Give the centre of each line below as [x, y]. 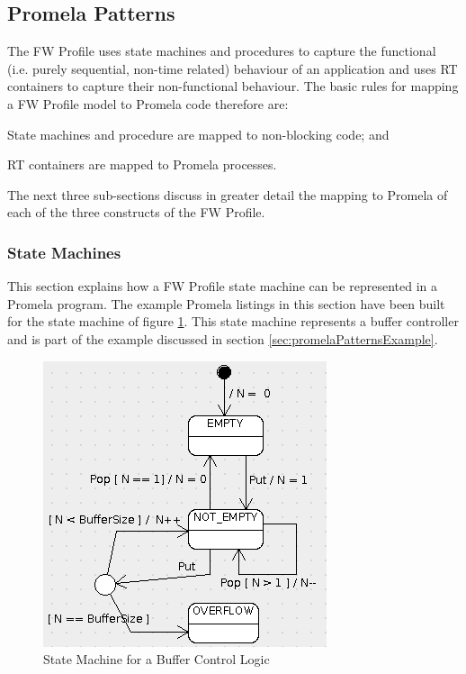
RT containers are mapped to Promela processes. [142, 164]
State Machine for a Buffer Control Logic [157, 659]
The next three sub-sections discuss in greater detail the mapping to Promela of [228, 194]
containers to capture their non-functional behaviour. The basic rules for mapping [233, 86]
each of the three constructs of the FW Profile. [136, 212]
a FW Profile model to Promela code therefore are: [148, 103]
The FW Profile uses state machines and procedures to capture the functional [222, 51]
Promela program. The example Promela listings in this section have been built [226, 303]
